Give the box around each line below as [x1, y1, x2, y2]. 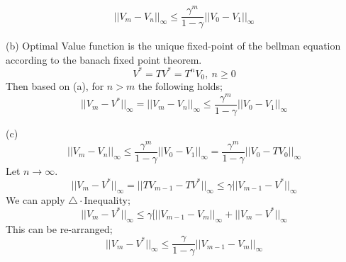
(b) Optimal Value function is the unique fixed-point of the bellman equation [6, 38, 341, 53]
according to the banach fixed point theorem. [6, 52, 202, 67]
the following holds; [138, 79, 223, 93]
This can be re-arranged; [6, 221, 113, 236]
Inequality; [84, 192, 130, 207]
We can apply [6, 192, 65, 207]
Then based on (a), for [6, 79, 104, 93]
